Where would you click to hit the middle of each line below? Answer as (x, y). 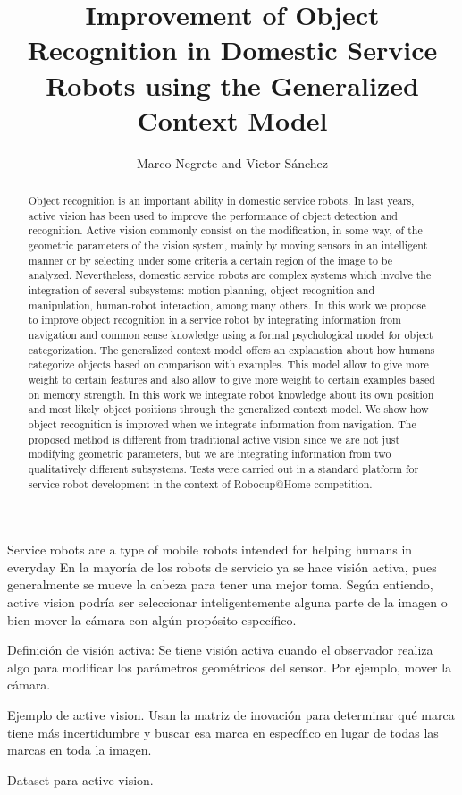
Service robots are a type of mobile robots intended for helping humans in (210, 550)
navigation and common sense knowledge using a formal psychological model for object (231, 334)
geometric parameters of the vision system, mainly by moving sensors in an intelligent (228, 245)
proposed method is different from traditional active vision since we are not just (214, 439)
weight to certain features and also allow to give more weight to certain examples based (231, 379)
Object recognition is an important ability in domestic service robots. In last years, (221, 201)
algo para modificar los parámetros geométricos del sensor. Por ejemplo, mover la (230, 667)
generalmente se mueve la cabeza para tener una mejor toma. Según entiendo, (220, 584)
